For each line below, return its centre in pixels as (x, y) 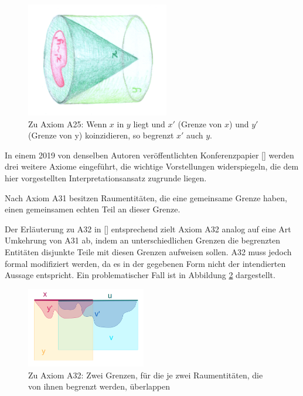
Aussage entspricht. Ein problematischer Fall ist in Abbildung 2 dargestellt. (140, 275)
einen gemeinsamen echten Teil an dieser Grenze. (93, 209)
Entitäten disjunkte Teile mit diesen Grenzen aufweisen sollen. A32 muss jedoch (148, 251)
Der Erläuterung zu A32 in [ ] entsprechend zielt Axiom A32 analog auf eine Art (148, 229)
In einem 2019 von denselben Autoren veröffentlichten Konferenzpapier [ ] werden (149, 155)
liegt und (149, 123)
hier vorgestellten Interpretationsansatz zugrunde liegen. (106, 177)
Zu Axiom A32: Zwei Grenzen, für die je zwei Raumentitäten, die (146, 375)
